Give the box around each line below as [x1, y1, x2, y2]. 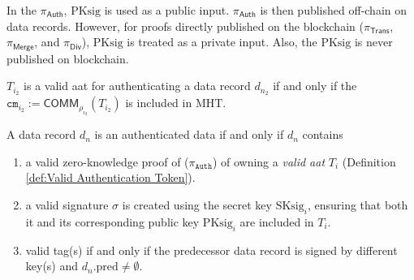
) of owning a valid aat [212, 153, 326, 170]
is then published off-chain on [260, 2, 408, 18]
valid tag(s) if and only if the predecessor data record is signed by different [25, 241, 398, 258]
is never [354, 33, 393, 50]
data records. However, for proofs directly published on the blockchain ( [6, 17, 364, 34]
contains [302, 126, 343, 143]
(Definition [342, 153, 396, 170]
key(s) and [25, 257, 79, 274]
